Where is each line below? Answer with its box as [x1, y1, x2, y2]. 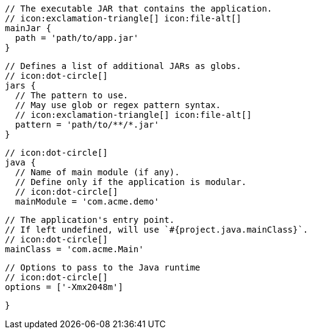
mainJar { [5, 23, 51, 33]
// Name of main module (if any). [15, 167, 180, 177]
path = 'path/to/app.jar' [15, 33, 139, 43]
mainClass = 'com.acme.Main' [5, 244, 144, 254]
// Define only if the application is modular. [15, 177, 247, 187]
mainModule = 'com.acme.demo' [15, 197, 159, 206]
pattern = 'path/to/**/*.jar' [15, 120, 159, 129]
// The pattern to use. [15, 90, 129, 100]
